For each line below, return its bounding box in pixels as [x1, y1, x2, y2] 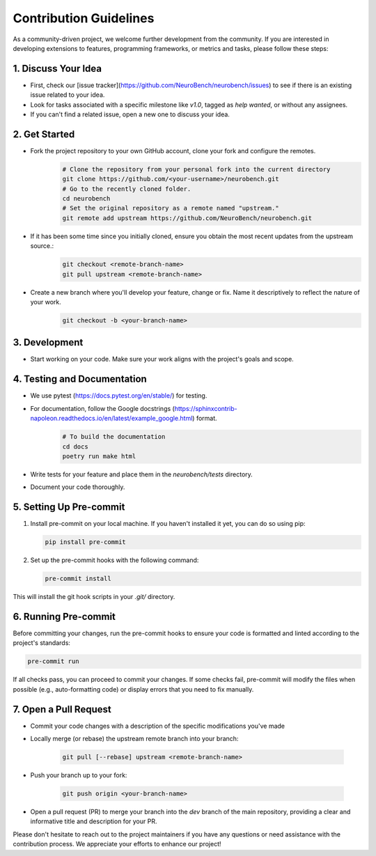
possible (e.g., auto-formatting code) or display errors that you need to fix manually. [13, 685, 254, 693]
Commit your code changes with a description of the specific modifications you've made [30, 722, 285, 730]
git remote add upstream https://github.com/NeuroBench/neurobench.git [62, 214, 313, 222]
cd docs [62, 442, 88, 451]
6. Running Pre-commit [13, 610, 116, 623]
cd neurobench [62, 195, 111, 203]
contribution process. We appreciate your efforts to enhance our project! [13, 840, 222, 848]
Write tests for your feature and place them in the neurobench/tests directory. [30, 470, 253, 478]
